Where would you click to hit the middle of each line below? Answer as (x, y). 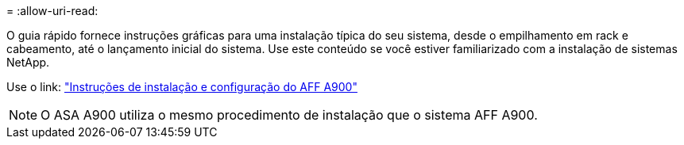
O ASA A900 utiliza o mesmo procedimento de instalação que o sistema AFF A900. (289, 115)
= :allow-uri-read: (52, 11)
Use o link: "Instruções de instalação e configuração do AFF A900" (182, 87)
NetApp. (28, 62)
